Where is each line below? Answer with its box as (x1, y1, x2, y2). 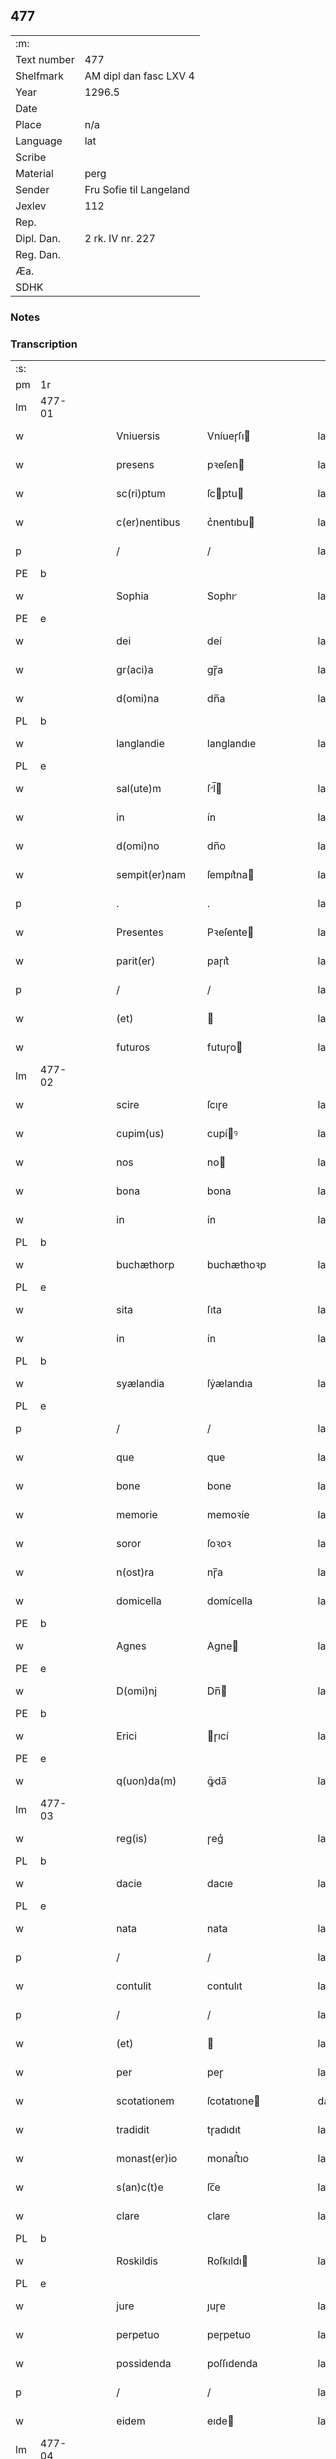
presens (116, 458, 155, 472)
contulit (116, 1979, 152, 1993)
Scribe (15, 150, 47, 164)
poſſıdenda (206, 2357, 258, 2371)
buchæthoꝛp (206, 1258, 267, 1272)
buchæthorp (116, 1258, 175, 1272)
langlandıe (206, 737, 257, 751)
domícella (206, 1594, 253, 1608)
